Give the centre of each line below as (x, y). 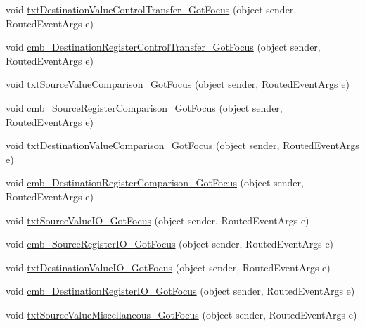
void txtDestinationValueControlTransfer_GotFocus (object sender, (151, 9)
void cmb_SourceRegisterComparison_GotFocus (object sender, (144, 107)
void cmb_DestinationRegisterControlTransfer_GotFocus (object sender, (163, 47)
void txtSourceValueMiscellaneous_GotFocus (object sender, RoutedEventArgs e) (181, 314)
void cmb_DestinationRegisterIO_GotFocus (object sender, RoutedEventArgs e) (180, 291)
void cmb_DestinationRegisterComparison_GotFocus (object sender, (155, 182)
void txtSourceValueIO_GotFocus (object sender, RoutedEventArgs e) (158, 220)
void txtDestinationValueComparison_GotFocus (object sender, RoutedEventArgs (182, 145)
